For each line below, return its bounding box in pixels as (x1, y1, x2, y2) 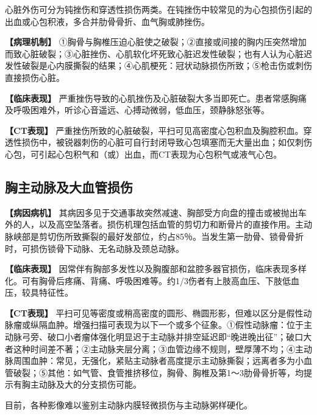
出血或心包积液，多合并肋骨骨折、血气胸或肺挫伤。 (5, 15, 210, 27)
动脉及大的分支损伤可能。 (38, 378, 141, 391)
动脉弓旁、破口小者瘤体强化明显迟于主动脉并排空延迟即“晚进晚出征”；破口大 (5, 330, 312, 343)
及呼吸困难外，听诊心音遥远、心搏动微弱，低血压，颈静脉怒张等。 (5, 103, 269, 116)
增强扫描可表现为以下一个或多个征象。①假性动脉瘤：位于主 (73, 318, 312, 331)
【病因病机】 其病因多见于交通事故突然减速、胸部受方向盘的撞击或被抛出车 (5, 206, 307, 218)
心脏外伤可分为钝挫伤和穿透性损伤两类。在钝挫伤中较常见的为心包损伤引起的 (5, 3, 312, 15)
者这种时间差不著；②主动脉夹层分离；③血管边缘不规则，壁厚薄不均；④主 (5, 342, 304, 355)
